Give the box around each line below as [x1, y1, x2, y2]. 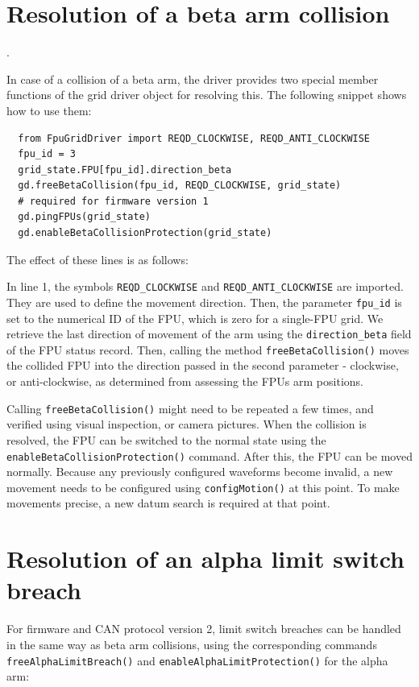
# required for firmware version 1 [18, 195, 209, 207]
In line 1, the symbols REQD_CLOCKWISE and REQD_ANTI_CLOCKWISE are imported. [6, 278, 404, 295]
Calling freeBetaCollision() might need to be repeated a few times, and [6, 399, 374, 416]
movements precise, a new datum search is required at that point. [6, 495, 330, 511]
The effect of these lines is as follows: [6, 250, 189, 267]
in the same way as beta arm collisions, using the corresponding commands [6, 635, 377, 652]
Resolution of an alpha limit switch [6, 542, 404, 575]
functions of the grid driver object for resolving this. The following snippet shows [6, 86, 407, 103]
